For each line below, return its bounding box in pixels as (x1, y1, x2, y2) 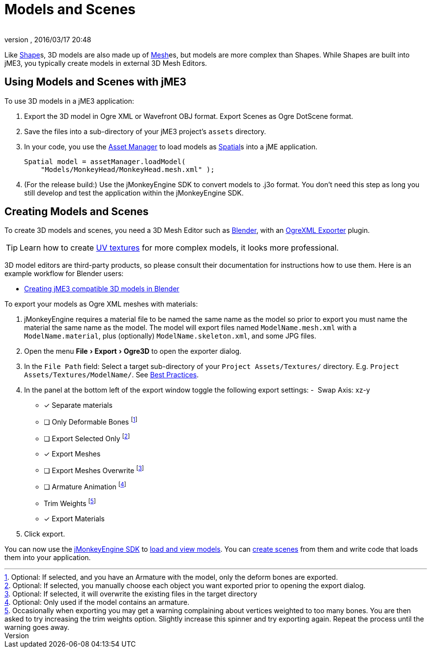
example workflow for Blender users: (4, 269, 124, 278)
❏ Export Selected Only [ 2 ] (44, 433, 130, 443)
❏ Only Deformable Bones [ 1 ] (44, 416, 138, 426)
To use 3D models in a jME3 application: (4, 96, 134, 105)
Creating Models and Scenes (4, 205, 149, 218)
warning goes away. (4, 623, 69, 631)
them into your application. (4, 553, 91, 562)
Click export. (24, 529, 65, 538)
